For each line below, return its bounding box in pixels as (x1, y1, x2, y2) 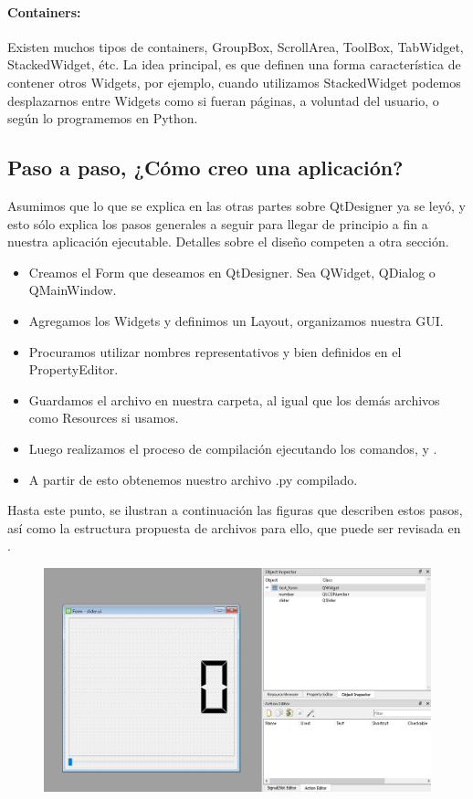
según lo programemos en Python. (7, 109, 198, 128)
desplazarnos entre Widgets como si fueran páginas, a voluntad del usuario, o (7, 90, 439, 110)
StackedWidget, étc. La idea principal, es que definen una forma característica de (7, 55, 461, 74)
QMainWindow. (28, 280, 117, 300)
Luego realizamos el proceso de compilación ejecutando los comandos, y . (28, 438, 437, 457)
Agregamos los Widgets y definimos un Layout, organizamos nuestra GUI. (28, 310, 444, 330)
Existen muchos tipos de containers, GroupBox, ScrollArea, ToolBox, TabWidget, (7, 37, 464, 56)
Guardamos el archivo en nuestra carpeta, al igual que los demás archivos (28, 390, 440, 409)
